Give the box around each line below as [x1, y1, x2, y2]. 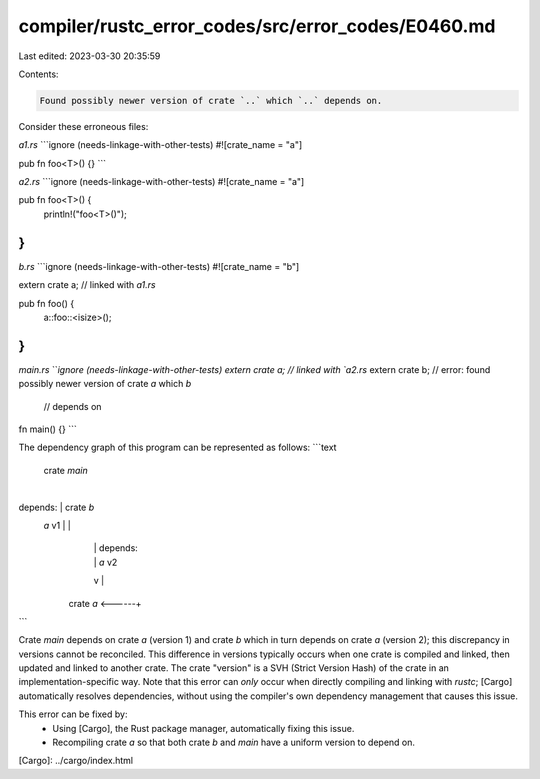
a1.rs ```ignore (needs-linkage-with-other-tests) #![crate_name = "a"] [18, 139, 303, 151]
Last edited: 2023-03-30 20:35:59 [18, 50, 161, 62]
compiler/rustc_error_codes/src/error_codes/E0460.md [18, 15, 496, 37]
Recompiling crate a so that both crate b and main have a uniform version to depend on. [52, 736, 415, 749]
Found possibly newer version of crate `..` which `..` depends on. [39, 95, 383, 106]
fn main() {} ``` [18, 423, 77, 435]
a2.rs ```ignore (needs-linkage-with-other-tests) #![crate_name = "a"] [18, 176, 305, 188]
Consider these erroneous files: [18, 120, 149, 132]
